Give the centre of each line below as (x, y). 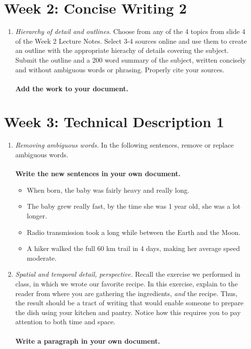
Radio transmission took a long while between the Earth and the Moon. (134, 232)
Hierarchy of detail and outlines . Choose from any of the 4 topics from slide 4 (130, 31)
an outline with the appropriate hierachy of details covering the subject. (122, 50)
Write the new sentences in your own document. (98, 174)
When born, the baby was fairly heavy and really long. (108, 190)
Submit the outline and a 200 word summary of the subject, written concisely (131, 59)
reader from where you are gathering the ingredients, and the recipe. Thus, (126, 293)
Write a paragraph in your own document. (88, 341)
